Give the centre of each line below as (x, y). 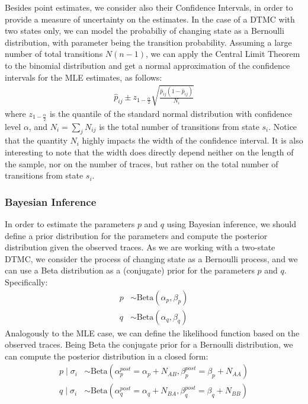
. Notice (283, 126)
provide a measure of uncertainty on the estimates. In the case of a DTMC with (150, 19)
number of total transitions (54, 54)
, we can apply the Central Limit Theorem (223, 54)
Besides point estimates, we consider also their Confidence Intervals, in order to (149, 7)
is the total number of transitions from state (179, 126)
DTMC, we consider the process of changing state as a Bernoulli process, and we (151, 258)
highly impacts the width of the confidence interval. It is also (192, 140)
